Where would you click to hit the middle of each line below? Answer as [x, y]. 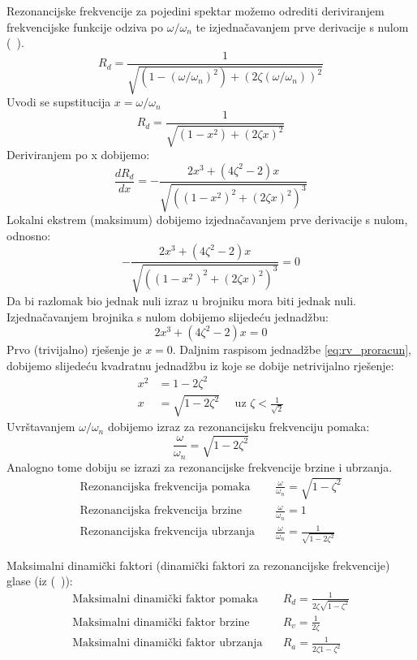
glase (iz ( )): [40, 581]
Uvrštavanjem [41, 427]
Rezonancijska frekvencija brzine [161, 511]
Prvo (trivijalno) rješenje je [74, 349]
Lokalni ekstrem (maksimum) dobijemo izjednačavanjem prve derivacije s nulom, [207, 220]
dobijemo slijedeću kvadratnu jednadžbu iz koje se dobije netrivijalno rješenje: [200, 365]
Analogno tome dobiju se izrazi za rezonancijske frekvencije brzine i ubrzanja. [200, 466]
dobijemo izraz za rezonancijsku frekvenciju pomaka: [239, 427]
